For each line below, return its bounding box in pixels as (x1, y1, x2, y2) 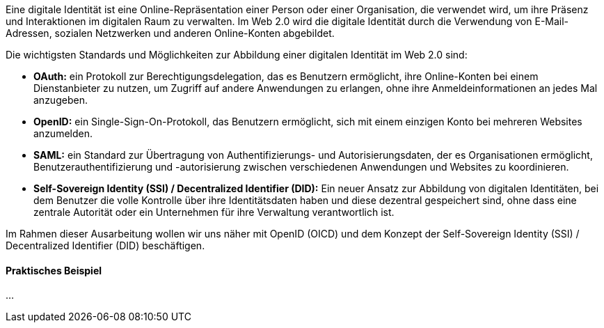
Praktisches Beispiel (6, 264, 102, 276)
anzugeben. (33, 94, 88, 106)
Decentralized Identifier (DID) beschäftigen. (6, 240, 205, 251)
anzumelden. (33, 127, 93, 139)
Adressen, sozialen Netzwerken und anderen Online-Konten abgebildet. (6, 27, 335, 39)
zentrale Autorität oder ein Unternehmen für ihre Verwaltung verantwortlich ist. (33, 206, 395, 218)
